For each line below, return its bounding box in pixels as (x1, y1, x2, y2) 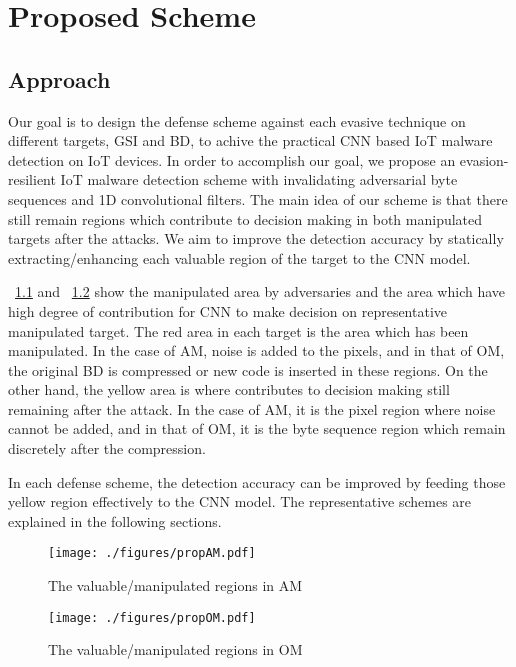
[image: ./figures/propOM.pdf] (48, 610, 256, 625)
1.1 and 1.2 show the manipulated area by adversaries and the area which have (15, 281, 506, 302)
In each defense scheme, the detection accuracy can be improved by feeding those (8, 471, 506, 492)
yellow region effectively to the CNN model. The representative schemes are (8, 491, 472, 512)
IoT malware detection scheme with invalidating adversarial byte (60, 169, 458, 190)
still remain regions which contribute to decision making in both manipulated (8, 208, 483, 229)
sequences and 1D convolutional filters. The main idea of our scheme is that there (8, 188, 508, 209)
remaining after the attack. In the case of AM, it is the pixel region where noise (8, 398, 496, 419)
